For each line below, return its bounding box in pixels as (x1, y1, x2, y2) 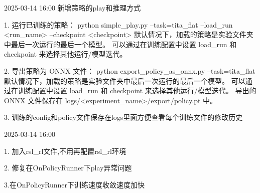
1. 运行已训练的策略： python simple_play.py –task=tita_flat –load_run (4, 19, 233, 30)
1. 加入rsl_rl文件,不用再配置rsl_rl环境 (4, 145, 126, 156)
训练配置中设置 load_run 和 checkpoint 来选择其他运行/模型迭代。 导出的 (18, 85, 256, 96)
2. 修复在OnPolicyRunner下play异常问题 (4, 162, 132, 173)
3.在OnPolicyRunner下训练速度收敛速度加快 (4, 179, 145, 189)
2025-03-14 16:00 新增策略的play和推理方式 (4, 3, 141, 13)
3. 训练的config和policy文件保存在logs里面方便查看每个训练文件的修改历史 (4, 112, 243, 122)
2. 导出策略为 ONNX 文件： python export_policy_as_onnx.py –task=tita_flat (4, 65, 255, 76)
